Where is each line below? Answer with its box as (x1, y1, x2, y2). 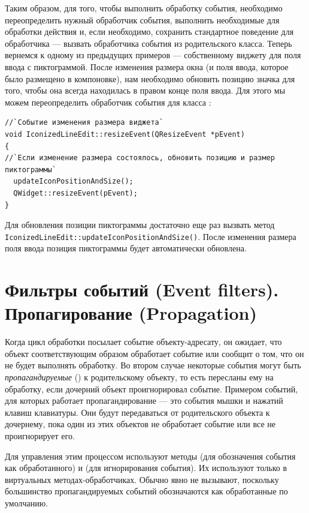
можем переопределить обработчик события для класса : (5, 95, 211, 108)
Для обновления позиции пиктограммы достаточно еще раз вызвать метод (5, 218, 275, 231)
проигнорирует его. (5, 430, 75, 442)
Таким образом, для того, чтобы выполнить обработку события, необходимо (5, 2, 283, 14)
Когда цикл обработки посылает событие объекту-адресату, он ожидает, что (5, 335, 282, 348)
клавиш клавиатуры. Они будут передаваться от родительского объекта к (5, 406, 270, 418)
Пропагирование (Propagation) (5, 301, 257, 325)
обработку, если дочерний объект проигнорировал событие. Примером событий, (5, 382, 298, 395)
